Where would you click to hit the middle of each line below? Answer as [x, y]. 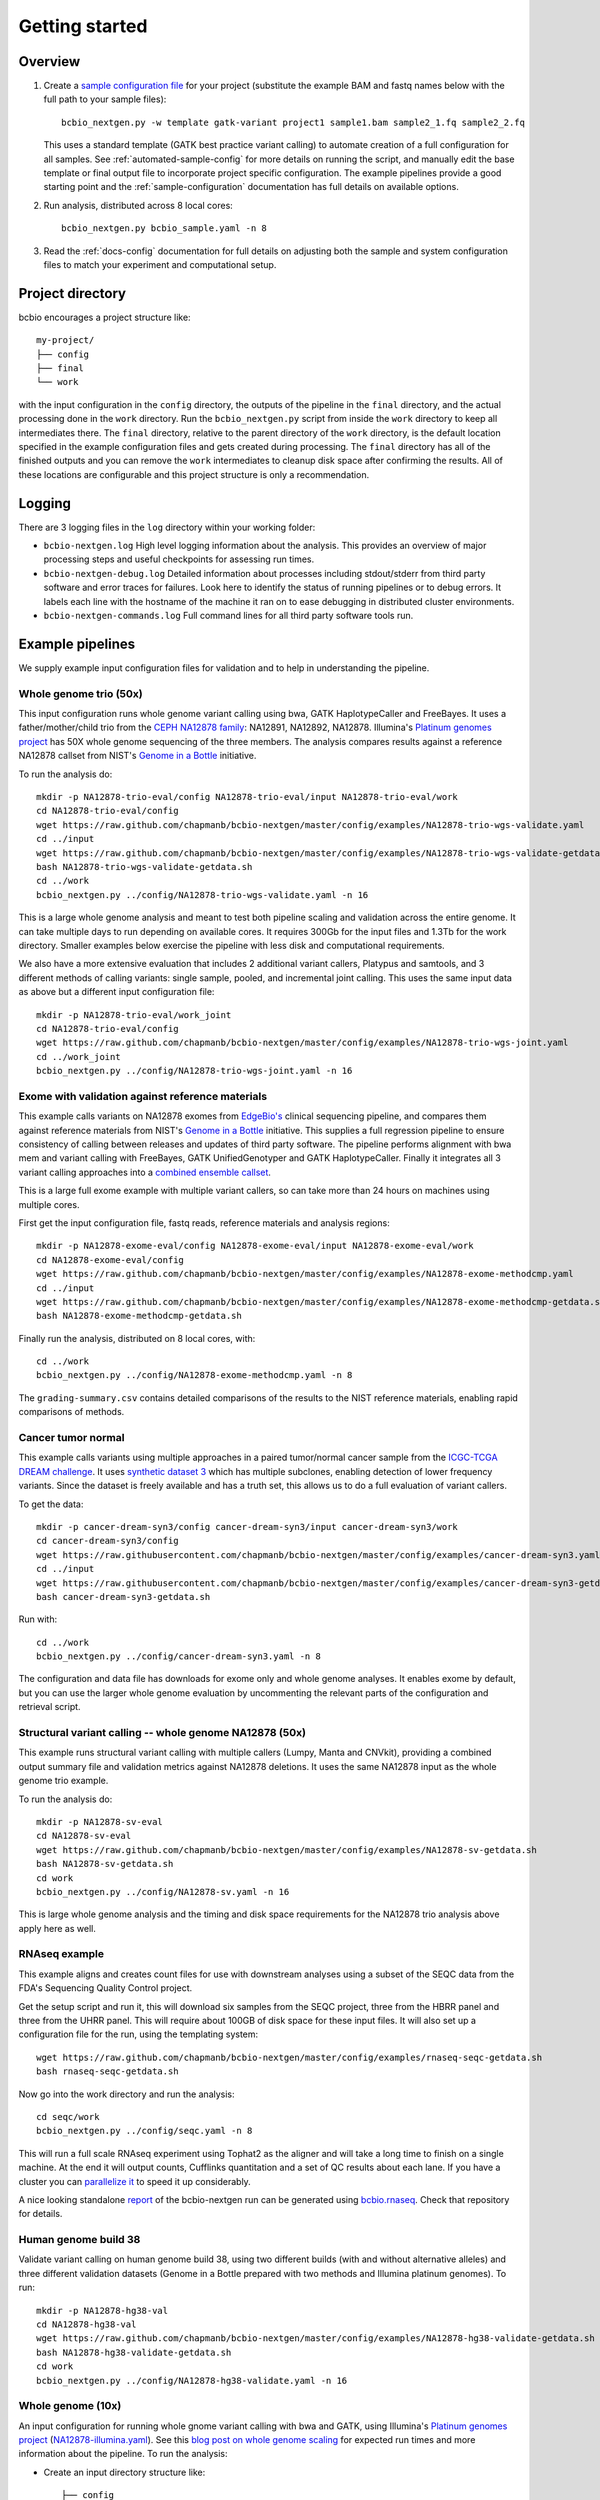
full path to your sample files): [105, 99]
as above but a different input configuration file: [116, 992]
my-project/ [65, 340]
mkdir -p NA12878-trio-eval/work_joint [134, 1014]
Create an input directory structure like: [124, 2472]
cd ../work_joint [78, 1056]
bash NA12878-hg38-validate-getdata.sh [134, 2352]
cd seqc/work [68, 2116]
